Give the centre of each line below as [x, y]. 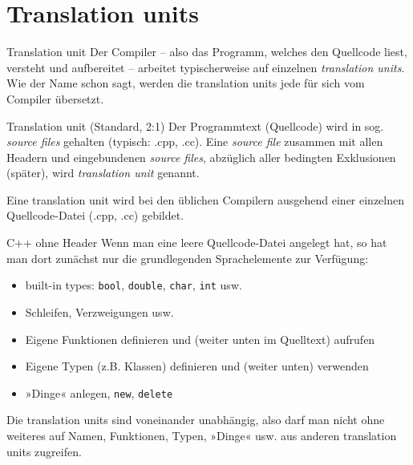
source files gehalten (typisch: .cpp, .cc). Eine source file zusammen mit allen [195, 142]
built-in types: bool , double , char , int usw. [134, 285]
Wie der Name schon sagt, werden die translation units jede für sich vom [186, 83]
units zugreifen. [44, 451]
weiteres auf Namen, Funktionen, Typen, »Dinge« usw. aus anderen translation [202, 435]
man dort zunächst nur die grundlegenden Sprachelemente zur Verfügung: [188, 258]
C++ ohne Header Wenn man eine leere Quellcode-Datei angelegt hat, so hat [197, 243]
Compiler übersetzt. [55, 98]
